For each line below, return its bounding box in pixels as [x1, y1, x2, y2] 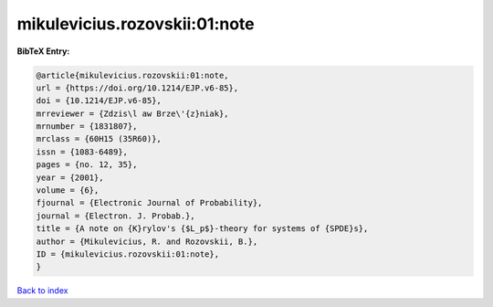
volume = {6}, [36, 185, 100, 196]
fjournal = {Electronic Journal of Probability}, [36, 197, 263, 208]
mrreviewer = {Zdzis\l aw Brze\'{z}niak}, [36, 108, 229, 119]
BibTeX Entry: [16, 46, 70, 57]
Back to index [16, 285, 68, 296]
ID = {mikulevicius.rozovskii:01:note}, [36, 249, 219, 259]
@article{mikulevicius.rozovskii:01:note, [36, 69, 229, 80]
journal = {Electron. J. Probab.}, [36, 210, 195, 221]
